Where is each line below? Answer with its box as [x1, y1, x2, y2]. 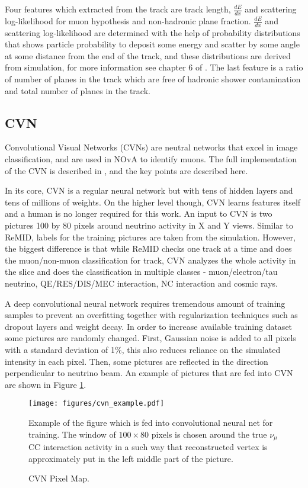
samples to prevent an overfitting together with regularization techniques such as [5, 309, 298, 321]
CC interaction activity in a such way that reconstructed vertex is [28, 441, 268, 452]
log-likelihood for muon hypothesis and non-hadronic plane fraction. [5, 14, 251, 27]
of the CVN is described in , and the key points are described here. [5, 164, 248, 176]
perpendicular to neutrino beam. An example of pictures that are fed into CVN [5, 367, 293, 379]
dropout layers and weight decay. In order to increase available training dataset [5, 320, 293, 332]
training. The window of [28, 428, 116, 440]
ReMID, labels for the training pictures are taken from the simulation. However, [5, 230, 296, 243]
